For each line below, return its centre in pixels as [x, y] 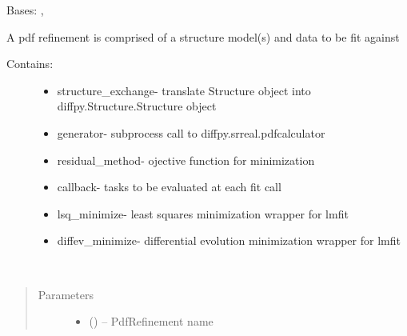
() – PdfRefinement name [151, 321]
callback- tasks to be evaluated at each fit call [169, 187]
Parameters [66, 294]
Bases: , [25, 10]
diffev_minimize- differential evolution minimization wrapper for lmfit [229, 240]
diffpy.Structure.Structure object [137, 106]
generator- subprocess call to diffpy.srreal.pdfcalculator [191, 132]
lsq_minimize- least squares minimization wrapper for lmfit [203, 213]
